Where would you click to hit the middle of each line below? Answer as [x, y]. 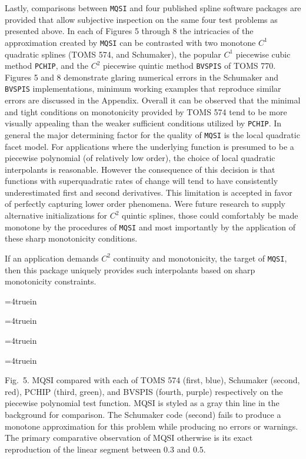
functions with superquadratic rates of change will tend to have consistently [142, 181]
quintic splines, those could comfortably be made [210, 215]
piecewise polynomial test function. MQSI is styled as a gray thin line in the [142, 403]
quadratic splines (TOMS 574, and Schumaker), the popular [113, 54]
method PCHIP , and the [46, 66]
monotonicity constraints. [51, 281]
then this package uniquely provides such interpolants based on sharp [130, 269]
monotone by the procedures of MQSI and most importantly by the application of [150, 227]
